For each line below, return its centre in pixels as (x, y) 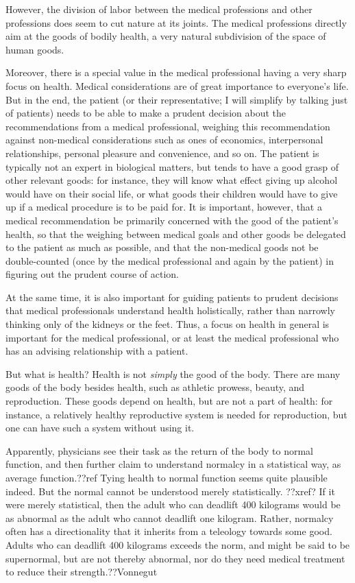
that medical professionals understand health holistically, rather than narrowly (170, 310)
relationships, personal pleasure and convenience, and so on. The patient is (162, 153)
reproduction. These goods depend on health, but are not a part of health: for (169, 401)
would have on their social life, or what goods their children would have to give (172, 193)
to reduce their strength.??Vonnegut (82, 572)
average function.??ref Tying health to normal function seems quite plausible (167, 477)
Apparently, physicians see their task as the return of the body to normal (159, 450)
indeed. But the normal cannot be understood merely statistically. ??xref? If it (170, 491)
